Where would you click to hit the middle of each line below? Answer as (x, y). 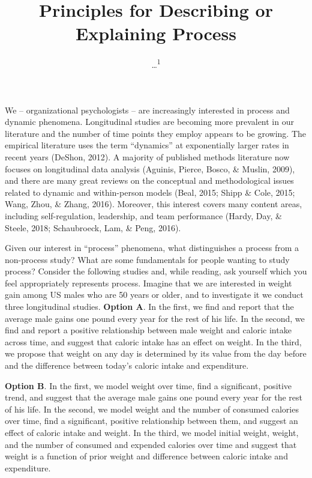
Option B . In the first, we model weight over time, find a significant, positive (148, 385)
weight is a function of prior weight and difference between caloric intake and (146, 456)
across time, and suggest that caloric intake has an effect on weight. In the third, (153, 341)
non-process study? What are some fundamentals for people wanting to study (147, 259)
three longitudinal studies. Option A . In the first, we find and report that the (149, 307)
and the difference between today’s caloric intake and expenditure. (127, 365)
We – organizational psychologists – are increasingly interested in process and (147, 110)
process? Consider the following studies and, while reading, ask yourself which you (156, 271)
